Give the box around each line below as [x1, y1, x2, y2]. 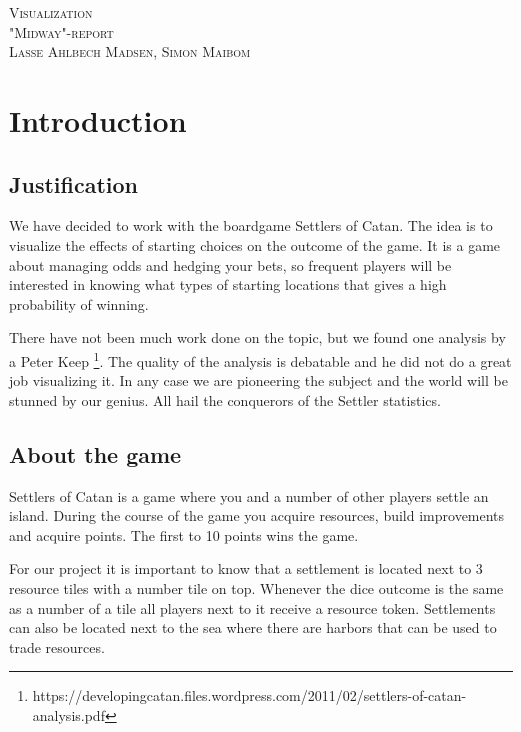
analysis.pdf [32, 704, 105, 725]
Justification [9, 168, 138, 199]
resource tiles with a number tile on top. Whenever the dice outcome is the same [9, 577, 504, 598]
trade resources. [9, 636, 105, 657]
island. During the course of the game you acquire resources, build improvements [9, 505, 505, 526]
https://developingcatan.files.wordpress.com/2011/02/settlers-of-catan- [32, 685, 467, 706]
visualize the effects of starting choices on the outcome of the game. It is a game [9, 234, 501, 255]
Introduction [9, 99, 187, 140]
